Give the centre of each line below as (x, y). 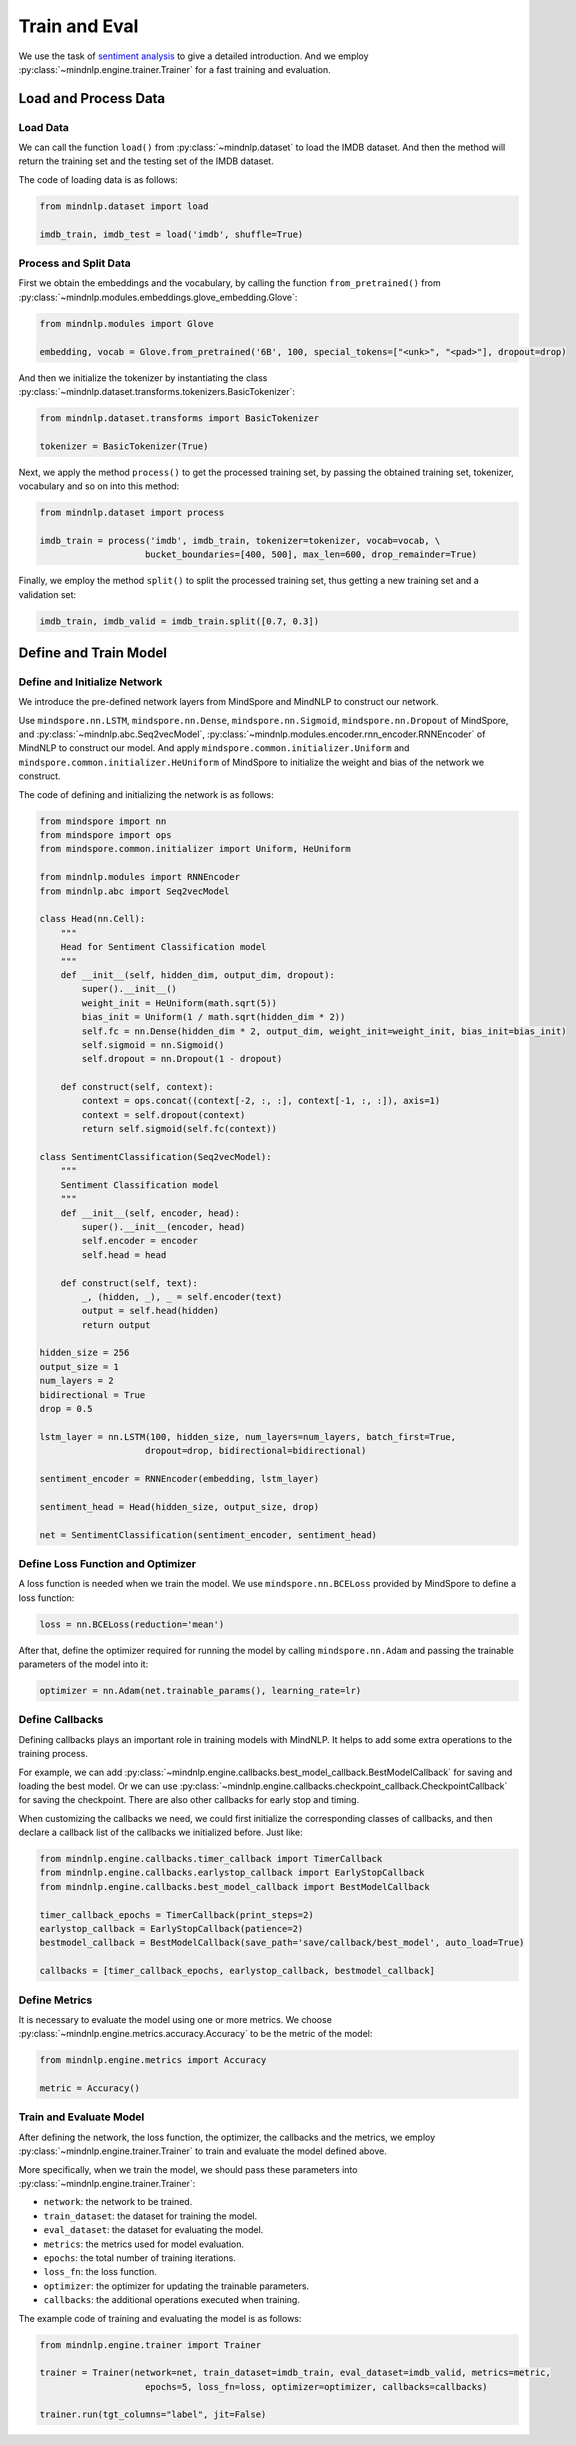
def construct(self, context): (137, 1087)
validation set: (47, 594)
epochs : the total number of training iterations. (140, 2257)
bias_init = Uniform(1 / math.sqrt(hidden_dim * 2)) (213, 1017)
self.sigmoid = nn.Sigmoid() (153, 1044)
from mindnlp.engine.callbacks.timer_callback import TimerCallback (211, 1859)
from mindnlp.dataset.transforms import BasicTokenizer (179, 418)
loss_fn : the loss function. (100, 2272)
